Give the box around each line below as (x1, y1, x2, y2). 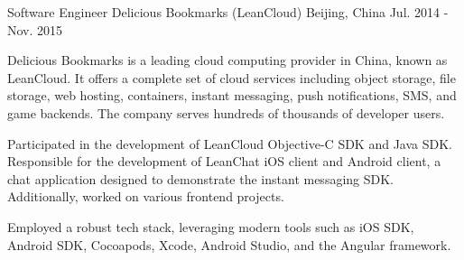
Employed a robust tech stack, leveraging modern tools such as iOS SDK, (7, 217, 414, 236)
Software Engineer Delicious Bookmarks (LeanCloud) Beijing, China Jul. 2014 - (7, 3, 449, 21)
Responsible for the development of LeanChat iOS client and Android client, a (7, 152, 441, 171)
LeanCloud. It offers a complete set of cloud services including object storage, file (7, 68, 456, 87)
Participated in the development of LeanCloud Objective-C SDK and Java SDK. (7, 134, 452, 153)
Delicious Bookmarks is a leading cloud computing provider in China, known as (7, 51, 448, 70)
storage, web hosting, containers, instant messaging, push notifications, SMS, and (7, 86, 457, 105)
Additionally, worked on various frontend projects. (7, 187, 284, 206)
